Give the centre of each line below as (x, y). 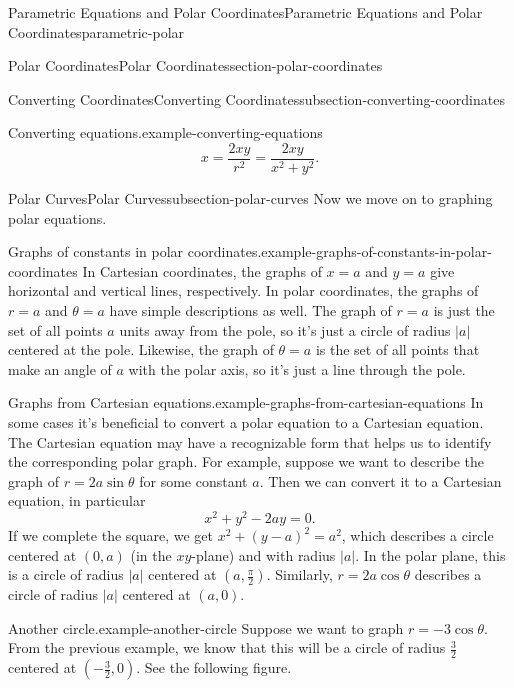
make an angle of (60, 368)
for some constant (193, 480)
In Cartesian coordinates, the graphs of (202, 270)
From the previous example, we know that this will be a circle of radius (227, 647)
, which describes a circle (417, 535)
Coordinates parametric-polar (96, 31)
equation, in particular (77, 500)
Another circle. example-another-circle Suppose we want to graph (206, 627)
